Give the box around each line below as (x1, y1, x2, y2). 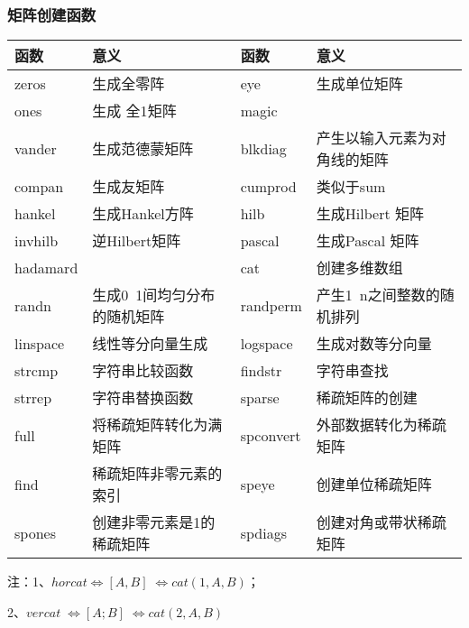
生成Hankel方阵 (92, 203, 194, 225)
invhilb (14, 229, 59, 251)
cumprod (240, 175, 297, 197)
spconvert (240, 424, 301, 446)
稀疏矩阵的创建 (316, 387, 418, 409)
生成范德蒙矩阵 (92, 138, 194, 160)
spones (14, 522, 56, 543)
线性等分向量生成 (92, 333, 208, 355)
